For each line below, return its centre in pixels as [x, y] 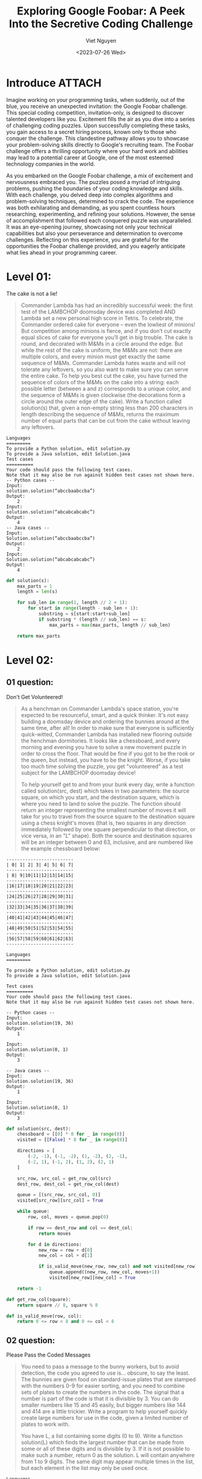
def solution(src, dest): [38, 1129]
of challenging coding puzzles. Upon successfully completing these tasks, [98, 125]
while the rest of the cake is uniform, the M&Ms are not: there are [101, 350]
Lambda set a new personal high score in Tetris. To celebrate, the [102, 318]
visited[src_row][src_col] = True [60, 1201]
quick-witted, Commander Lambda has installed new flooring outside [106, 734]
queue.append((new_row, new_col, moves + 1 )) [105, 1272]
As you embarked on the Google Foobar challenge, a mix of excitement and [100, 176]
